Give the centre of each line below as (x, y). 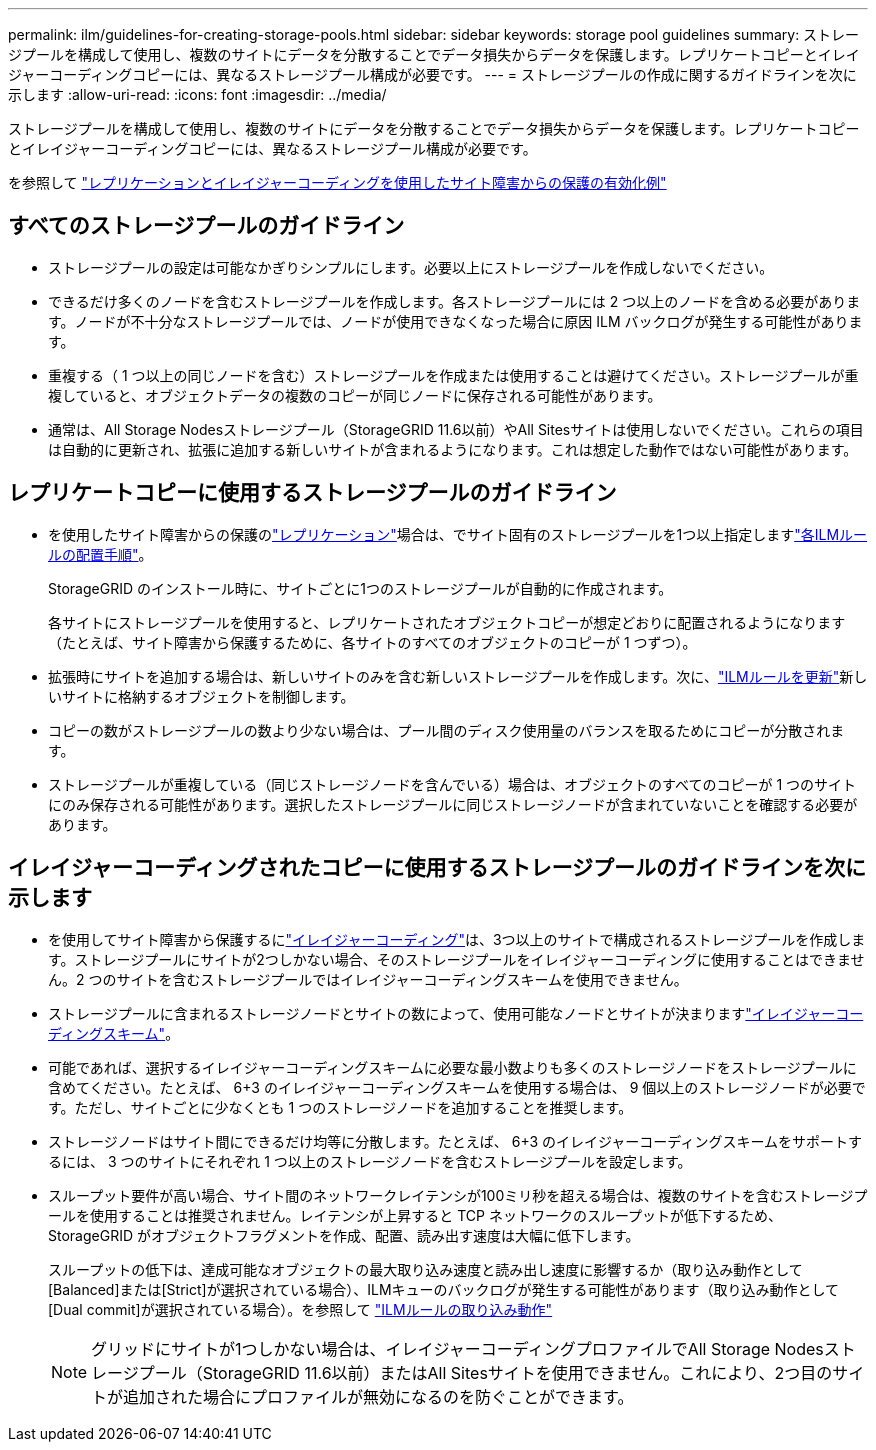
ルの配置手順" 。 (100, 554)
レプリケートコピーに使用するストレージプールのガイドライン (312, 493)
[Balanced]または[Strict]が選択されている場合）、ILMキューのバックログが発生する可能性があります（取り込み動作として (444, 1289)
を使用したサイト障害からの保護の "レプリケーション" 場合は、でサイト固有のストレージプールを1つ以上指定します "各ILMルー (458, 534)
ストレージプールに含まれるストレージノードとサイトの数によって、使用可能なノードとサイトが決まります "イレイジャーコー (456, 1013)
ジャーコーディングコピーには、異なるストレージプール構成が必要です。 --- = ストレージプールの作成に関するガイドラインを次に (432, 74)
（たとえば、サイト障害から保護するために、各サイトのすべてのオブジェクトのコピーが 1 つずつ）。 (372, 642)
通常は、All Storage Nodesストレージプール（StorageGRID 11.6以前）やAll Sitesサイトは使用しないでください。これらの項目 (456, 429)
